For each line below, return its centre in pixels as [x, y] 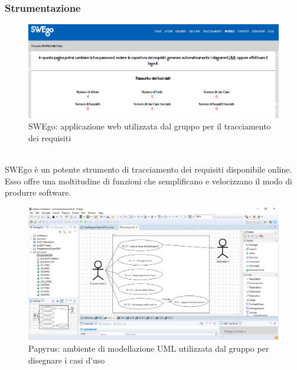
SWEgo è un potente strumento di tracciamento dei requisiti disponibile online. [148, 169]
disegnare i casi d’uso [67, 360]
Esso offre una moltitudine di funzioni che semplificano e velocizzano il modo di [148, 181]
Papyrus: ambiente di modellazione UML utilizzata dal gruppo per [149, 348]
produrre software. [38, 192]
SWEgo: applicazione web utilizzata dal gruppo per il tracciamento [150, 126]
